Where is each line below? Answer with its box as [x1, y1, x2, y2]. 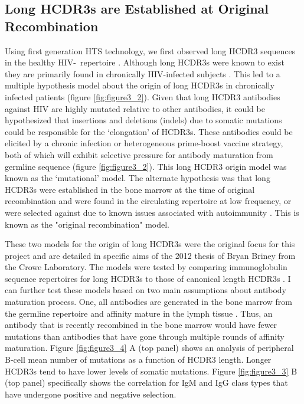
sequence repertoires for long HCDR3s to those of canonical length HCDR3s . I [5, 272, 291, 284]
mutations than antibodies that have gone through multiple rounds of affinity [5, 330, 285, 342]
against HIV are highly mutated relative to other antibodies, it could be [5, 102, 265, 114]
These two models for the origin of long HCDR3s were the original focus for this [5, 238, 295, 250]
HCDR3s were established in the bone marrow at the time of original [5, 183, 255, 195]
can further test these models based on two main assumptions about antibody [5, 284, 287, 296]
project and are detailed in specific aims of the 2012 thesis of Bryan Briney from [5, 249, 296, 261]
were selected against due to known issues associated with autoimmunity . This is [5, 206, 299, 218]
